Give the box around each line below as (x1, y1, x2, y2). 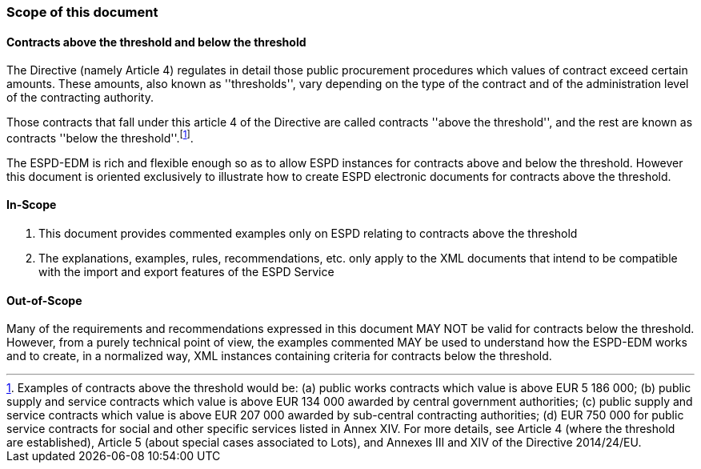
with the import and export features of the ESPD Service (38, 265, 334, 279)
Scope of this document (6, 4, 158, 20)
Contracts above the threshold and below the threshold (6, 34, 306, 49)
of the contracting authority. (6, 90, 154, 105)
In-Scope (6, 198, 57, 212)
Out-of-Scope (6, 293, 82, 307)
